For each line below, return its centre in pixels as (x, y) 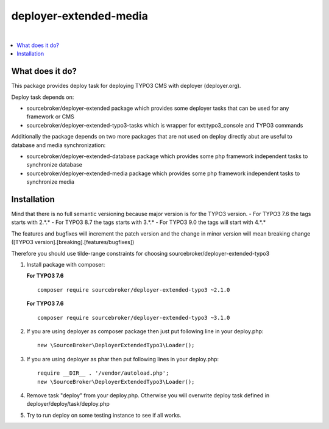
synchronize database (54, 165)
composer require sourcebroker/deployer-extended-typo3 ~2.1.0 (134, 290)
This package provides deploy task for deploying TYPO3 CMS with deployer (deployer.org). (126, 86)
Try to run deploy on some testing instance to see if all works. (104, 415)
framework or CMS (50, 117)
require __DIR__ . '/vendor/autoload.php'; (103, 373)
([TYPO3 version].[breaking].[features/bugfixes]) (73, 242)
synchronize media (50, 182)
